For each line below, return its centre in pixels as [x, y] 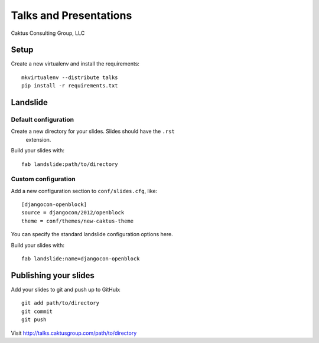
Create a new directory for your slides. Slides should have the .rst [93, 131]
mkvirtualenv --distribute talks [70, 77]
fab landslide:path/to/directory [70, 164]
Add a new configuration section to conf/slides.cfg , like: [84, 191]
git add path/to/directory [61, 303]
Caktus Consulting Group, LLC [48, 33]
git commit [37, 311]
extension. [38, 139]
